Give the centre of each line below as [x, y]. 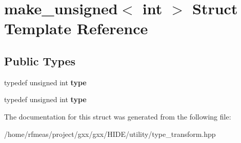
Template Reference [76, 28]
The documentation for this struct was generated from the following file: [118, 116]
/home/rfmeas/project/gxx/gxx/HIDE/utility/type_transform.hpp [110, 134]
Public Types [40, 61]
